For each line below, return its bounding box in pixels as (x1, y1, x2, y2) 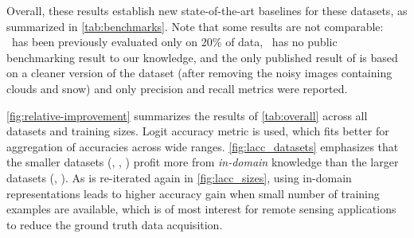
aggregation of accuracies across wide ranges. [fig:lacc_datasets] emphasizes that (6, 138, 399, 154)
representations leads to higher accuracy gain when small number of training (6, 185, 380, 201)
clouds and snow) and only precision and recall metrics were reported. (6, 80, 348, 96)
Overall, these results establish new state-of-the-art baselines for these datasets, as (6, 2, 408, 18)
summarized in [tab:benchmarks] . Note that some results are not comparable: (6, 18, 384, 34)
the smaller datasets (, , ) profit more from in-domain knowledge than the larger (6, 154, 399, 170)
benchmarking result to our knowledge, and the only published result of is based (6, 49, 398, 65)
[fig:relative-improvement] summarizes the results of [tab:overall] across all (6, 107, 368, 123)
